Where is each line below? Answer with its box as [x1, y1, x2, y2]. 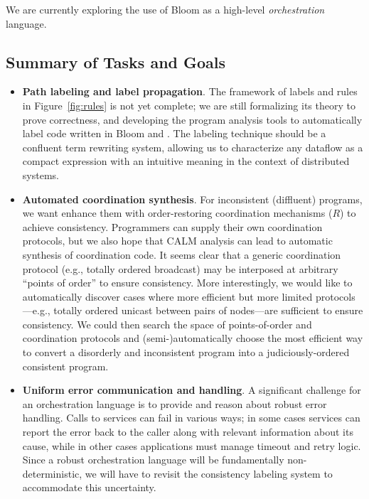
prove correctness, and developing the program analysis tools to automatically [22, 112, 363, 127]
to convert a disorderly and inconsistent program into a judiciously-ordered [22, 345, 350, 360]
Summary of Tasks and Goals [6, 50, 226, 73]
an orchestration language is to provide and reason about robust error [22, 396, 327, 411]
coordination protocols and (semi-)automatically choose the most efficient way [22, 331, 363, 345]
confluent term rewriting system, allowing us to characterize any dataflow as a [22, 139, 363, 154]
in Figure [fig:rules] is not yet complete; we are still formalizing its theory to [22, 97, 355, 112]
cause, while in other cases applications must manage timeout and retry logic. [22, 438, 361, 453]
